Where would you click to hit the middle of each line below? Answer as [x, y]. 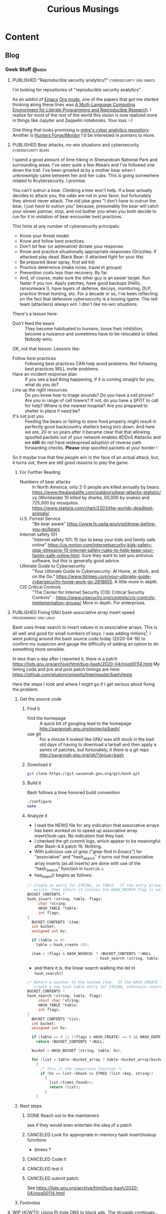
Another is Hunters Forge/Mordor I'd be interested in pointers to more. [84, 135]
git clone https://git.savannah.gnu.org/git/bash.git [83, 773]
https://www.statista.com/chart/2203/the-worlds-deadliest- [93, 508]
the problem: [25, 689]
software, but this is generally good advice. [76, 560]
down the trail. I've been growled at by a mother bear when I [74, 170]
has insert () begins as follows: [63, 876]
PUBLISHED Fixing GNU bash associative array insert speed [73, 612]
